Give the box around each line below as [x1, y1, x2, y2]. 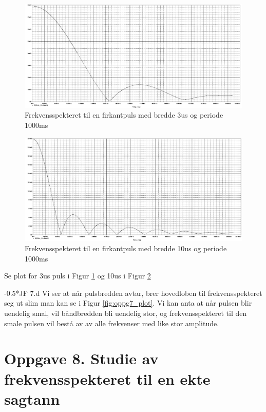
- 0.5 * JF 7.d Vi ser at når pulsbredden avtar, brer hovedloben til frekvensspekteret [4, 287, 262, 298]
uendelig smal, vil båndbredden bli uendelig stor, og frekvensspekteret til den [4, 308, 247, 319]
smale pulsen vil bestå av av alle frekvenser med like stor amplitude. [4, 317, 219, 328]
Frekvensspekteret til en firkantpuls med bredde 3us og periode [25, 109, 223, 120]
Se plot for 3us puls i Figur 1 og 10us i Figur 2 [4, 270, 151, 281]
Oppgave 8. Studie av [4, 348, 159, 369]
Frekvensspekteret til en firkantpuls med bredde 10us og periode [25, 243, 227, 254]
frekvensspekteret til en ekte [4, 368, 211, 389]
